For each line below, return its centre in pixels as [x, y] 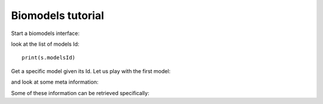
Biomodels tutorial [58, 15]
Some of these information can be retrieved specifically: [80, 93]
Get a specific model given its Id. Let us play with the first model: [91, 71]
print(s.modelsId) [49, 58]
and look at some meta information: [55, 82]
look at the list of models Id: [45, 44]
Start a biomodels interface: [45, 33]
